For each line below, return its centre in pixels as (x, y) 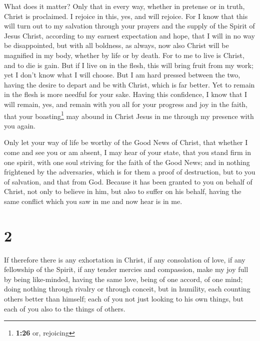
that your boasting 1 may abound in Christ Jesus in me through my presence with (129, 115)
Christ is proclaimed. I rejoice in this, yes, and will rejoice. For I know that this (126, 16)
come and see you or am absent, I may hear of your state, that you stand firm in (127, 152)
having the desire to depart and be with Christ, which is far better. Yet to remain (129, 84)
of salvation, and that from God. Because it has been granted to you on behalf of (128, 181)
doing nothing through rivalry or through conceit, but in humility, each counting (127, 289)
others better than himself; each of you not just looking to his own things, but (124, 299)
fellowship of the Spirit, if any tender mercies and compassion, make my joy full (126, 269)
